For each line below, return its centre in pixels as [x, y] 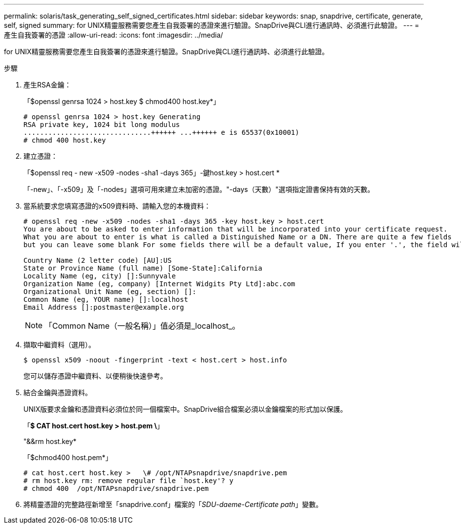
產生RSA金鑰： [47, 85]
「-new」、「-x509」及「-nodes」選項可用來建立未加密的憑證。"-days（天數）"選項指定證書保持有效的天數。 [199, 189]
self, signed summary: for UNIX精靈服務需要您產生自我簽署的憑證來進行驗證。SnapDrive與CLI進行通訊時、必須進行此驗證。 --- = [212, 25]
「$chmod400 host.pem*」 [68, 457]
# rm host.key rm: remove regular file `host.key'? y [128, 481]
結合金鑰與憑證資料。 [58, 392]
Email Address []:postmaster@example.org [104, 307]
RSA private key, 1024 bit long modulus [102, 125]
